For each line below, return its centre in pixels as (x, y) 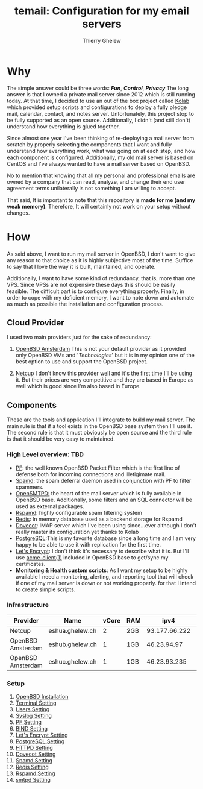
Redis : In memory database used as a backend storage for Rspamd (99, 519)
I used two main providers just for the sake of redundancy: (80, 337)
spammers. (30, 487)
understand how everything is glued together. (63, 126)
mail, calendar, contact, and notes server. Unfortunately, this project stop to (101, 113)
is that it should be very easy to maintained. (61, 439)
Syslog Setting (33, 716)
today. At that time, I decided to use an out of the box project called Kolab (98, 101)
